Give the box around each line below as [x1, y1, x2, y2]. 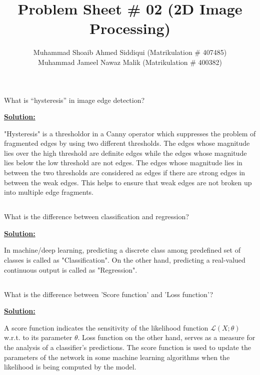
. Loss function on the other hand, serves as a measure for [77, 332, 255, 343]
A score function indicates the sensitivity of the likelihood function [4, 322, 208, 333]
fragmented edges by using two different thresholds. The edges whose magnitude [4, 138, 250, 148]
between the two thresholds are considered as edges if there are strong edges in [4, 167, 245, 178]
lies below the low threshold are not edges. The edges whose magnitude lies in [4, 157, 242, 168]
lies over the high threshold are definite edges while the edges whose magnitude [4, 147, 247, 158]
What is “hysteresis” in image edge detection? [4, 94, 145, 105]
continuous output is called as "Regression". [4, 264, 137, 275]
